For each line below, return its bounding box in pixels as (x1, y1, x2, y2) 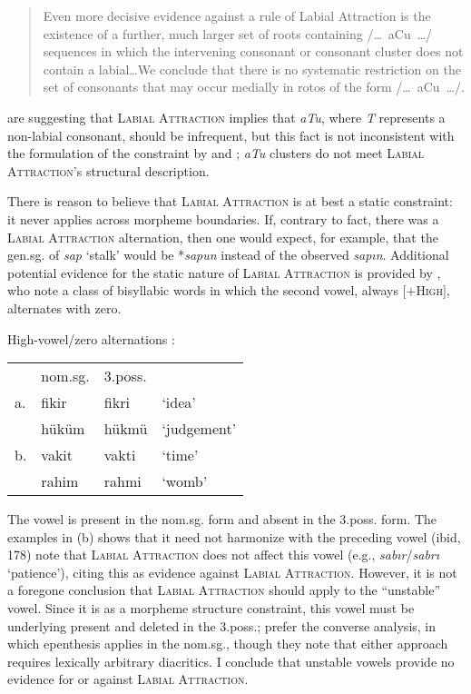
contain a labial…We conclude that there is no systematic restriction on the (43, 59, 461, 78)
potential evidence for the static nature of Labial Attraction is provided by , (7, 263, 441, 282)
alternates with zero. (7, 298, 122, 317)
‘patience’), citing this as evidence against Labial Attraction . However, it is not (7, 562, 457, 581)
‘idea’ (162, 392, 196, 413)
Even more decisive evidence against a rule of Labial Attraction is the (43, 6, 431, 25)
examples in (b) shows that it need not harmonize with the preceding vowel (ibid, (7, 527, 461, 546)
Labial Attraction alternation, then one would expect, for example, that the (7, 227, 438, 246)
